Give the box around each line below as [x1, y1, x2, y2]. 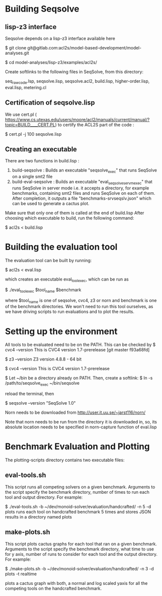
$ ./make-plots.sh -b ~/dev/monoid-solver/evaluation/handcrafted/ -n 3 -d [5, 565, 154, 571]
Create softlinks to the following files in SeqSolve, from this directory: [5, 69, 144, 75]
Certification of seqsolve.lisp [5, 98, 96, 107]
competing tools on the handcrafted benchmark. [5, 585, 102, 591]
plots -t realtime [5, 571, 37, 577]
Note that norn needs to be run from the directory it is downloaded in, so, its [5, 419, 157, 425]
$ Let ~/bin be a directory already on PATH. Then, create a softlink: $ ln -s [5, 375, 153, 381]
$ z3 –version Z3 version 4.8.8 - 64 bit [5, 356, 81, 362]
